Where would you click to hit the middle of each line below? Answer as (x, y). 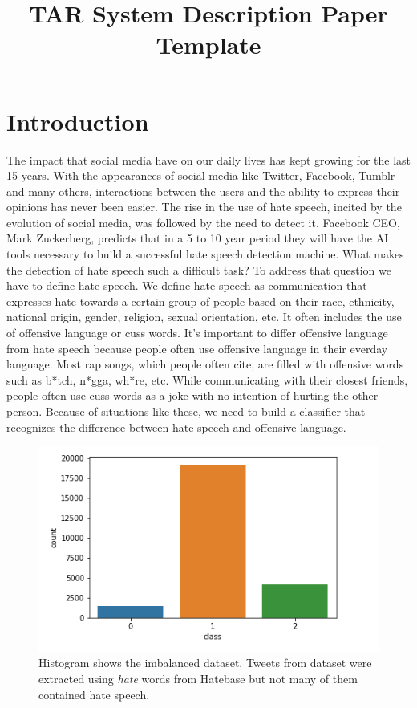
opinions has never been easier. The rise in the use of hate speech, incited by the (204, 207)
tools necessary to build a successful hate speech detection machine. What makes (205, 254)
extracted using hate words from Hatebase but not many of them (198, 679)
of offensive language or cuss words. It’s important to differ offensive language (197, 333)
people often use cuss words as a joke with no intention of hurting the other (192, 395)
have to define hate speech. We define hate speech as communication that (187, 285)
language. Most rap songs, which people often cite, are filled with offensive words (205, 364)
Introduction (78, 121)
